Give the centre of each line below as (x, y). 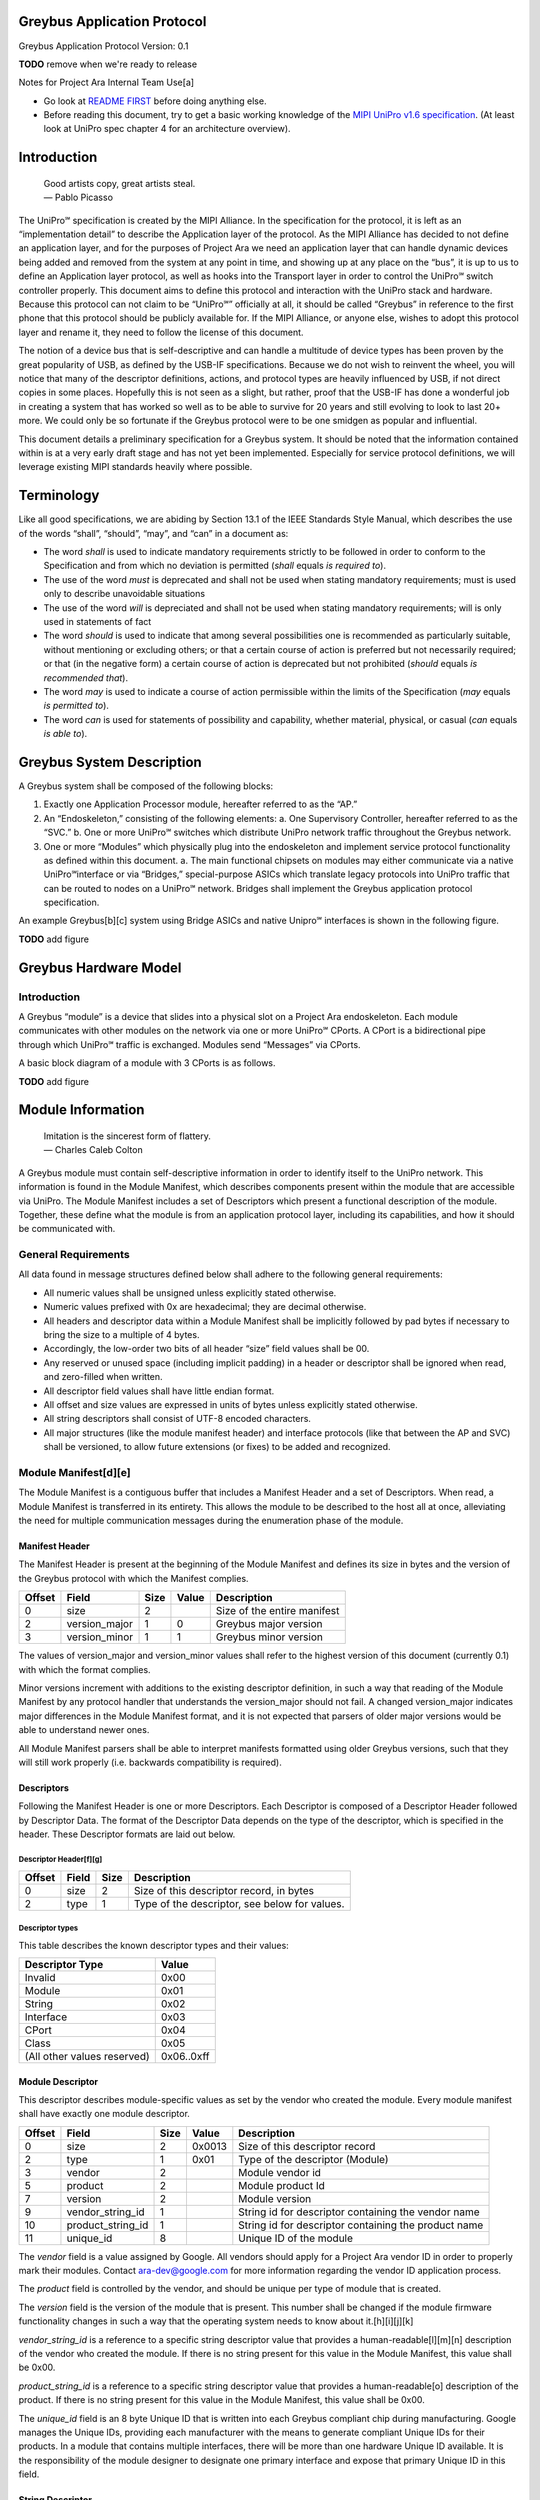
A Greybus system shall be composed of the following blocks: (146, 786)
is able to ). (65, 734)
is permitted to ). (76, 706)
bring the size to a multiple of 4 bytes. (121, 1335)
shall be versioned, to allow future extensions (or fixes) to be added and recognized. (217, 1447)
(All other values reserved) (87, 2056)
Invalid (40, 1977)
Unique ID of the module (296, 2238)
